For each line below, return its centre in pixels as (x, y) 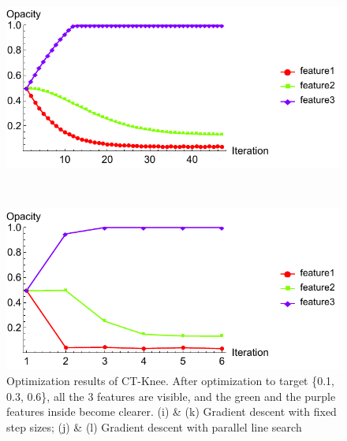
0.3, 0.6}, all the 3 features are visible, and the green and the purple (171, 396)
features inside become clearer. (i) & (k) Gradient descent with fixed (172, 411)
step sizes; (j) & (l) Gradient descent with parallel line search (154, 426)
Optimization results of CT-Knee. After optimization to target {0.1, (170, 380)
